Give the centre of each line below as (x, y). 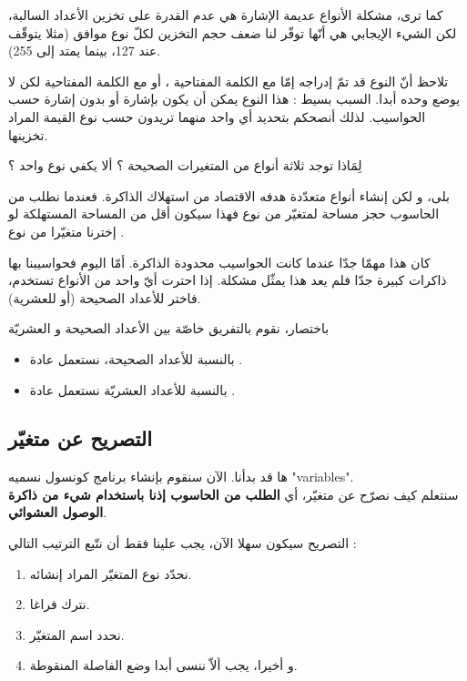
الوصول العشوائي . (58, 512)
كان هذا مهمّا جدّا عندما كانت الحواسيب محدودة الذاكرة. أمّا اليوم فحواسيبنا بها (219, 262)
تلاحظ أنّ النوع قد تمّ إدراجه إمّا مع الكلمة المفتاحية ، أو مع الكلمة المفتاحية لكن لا (228, 81)
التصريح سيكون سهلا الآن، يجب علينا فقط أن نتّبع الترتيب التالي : (183, 543)
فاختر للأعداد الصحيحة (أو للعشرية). (105, 297)
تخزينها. (28, 134)
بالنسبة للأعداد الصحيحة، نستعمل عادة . (136, 358)
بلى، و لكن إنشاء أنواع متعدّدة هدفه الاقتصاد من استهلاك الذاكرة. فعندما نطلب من (229, 195)
